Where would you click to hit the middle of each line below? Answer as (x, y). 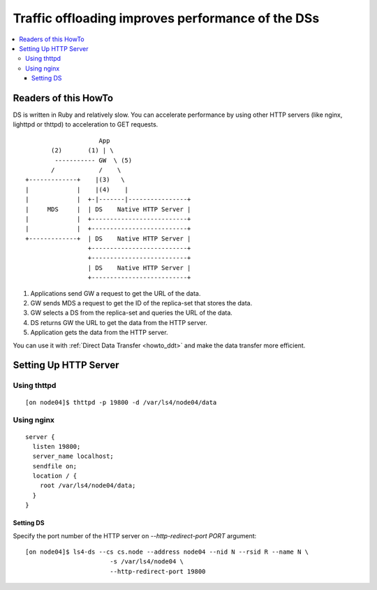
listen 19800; (57, 446)
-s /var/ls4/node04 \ (147, 562)
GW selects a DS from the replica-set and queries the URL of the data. (132, 313)
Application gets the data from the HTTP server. (99, 333)
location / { (55, 476)
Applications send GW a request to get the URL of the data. (116, 293)
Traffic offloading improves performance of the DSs (166, 18)
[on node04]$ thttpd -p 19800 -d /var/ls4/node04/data (121, 402)
